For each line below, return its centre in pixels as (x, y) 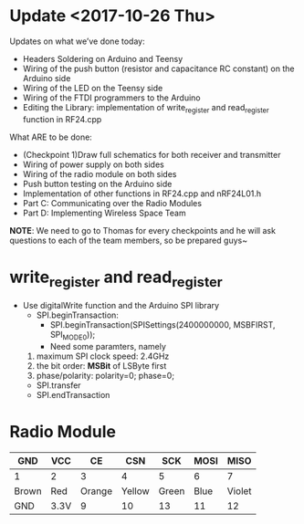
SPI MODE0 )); (73, 336)
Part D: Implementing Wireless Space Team (104, 213)
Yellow (136, 491)
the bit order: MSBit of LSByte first (101, 366)
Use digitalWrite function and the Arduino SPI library (121, 306)
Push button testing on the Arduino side (97, 183)
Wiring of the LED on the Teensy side (93, 88)
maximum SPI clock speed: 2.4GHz (103, 356)
